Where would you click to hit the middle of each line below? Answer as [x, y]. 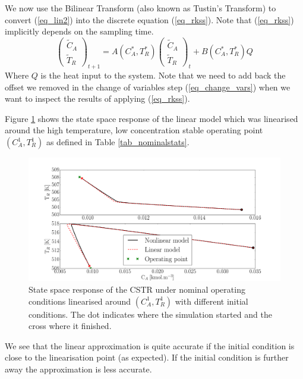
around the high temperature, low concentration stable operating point [134, 130]
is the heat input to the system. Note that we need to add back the [163, 75]
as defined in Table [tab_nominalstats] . [118, 142]
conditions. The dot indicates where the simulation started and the [150, 314]
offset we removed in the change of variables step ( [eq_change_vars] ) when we [148, 87]
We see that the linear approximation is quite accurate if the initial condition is [150, 345]
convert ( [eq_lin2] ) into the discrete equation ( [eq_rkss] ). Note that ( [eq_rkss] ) [149, 19]
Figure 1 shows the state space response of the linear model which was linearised [151, 118]
